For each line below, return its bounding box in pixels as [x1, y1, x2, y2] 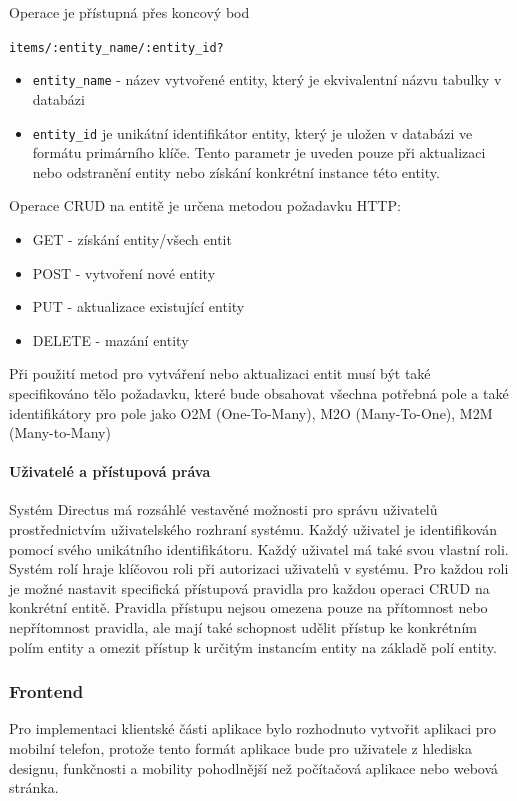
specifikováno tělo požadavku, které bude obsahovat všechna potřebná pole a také [9, 382, 509, 403]
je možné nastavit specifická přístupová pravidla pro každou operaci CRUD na [9, 577, 490, 598]
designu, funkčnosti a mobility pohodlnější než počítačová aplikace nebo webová [9, 757, 499, 778]
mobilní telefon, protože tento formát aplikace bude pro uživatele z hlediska [9, 738, 472, 759]
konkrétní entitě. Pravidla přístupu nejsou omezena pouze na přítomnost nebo [9, 597, 488, 618]
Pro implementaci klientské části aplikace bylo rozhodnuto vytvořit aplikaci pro [9, 718, 497, 739]
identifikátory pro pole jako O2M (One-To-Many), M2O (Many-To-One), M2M [9, 402, 493, 423]
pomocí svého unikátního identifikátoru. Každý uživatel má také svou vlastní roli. [9, 538, 509, 559]
